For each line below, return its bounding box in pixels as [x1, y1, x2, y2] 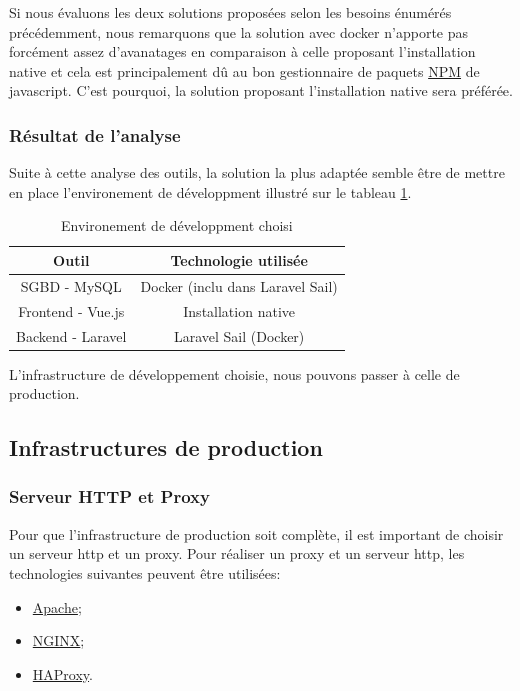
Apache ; [32, 596, 82, 617]
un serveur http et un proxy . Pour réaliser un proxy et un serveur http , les [9, 543, 465, 564]
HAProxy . [32, 663, 93, 684]
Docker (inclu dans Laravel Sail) [140, 275, 338, 296]
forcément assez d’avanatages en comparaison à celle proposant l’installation [9, 41, 476, 62]
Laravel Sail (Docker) [173, 325, 305, 346]
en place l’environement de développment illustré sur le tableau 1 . [9, 181, 412, 202]
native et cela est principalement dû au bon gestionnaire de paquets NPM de [9, 60, 480, 81]
